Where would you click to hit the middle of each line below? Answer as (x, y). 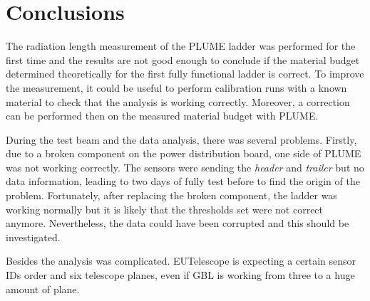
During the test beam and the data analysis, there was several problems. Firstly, (181, 139)
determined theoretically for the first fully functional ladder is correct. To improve (185, 74)
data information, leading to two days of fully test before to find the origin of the (183, 181)
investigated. (33, 237)
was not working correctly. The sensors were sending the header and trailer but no (185, 167)
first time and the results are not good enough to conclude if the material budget (183, 59)
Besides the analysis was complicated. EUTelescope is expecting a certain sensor (181, 261)
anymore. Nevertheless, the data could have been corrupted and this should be (178, 223)
